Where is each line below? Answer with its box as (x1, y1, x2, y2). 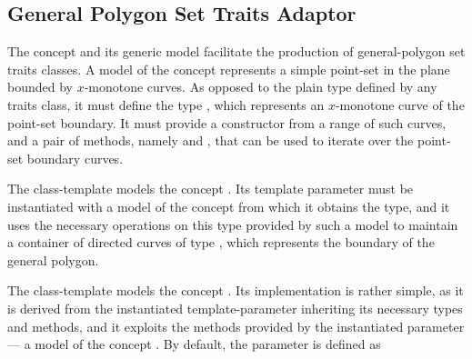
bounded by (7, 77, 73, 96)
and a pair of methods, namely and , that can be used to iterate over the (7, 131, 414, 150)
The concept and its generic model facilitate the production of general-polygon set (7, 42, 466, 61)
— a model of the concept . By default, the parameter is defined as (7, 334, 381, 354)
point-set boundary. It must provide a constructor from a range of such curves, (7, 113, 447, 132)
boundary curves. (26, 148, 124, 167)
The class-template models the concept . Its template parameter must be (7, 179, 414, 198)
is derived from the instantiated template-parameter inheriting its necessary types (7, 298, 463, 317)
